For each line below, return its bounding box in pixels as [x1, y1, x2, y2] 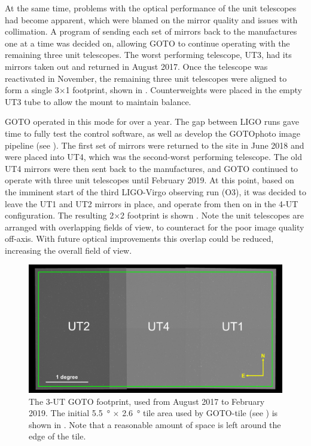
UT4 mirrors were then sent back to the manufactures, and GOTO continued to [5, 162, 298, 174]
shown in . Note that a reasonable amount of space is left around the [29, 418, 281, 430]
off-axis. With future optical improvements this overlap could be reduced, [5, 232, 274, 245]
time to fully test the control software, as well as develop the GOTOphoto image [5, 127, 300, 139]
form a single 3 [5, 84, 59, 96]
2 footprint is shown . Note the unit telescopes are [120, 209, 304, 222]
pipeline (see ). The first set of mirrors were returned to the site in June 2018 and [5, 139, 304, 151]
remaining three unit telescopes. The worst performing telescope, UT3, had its [5, 48, 292, 61]
